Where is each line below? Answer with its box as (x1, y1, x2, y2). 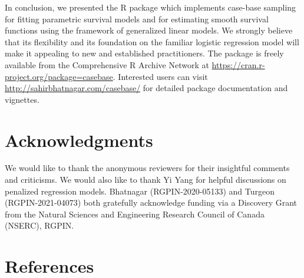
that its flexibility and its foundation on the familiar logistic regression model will (5, 35, 299, 48)
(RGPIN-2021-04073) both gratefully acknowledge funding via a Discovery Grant (5, 196, 298, 209)
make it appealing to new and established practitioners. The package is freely (5, 47, 284, 59)
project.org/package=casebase (5, 70, 113, 82)
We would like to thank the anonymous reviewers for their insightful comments (5, 162, 290, 174)
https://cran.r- (212, 58, 265, 71)
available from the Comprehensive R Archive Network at (5, 58, 209, 71)
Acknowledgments (5, 128, 153, 152)
